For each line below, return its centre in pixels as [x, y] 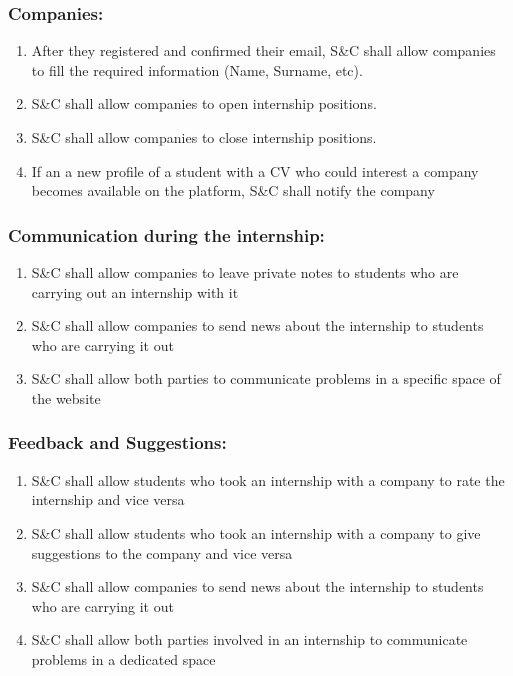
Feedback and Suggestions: [117, 442]
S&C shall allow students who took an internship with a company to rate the [268, 479]
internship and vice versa [108, 499]
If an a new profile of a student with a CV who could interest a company [255, 170]
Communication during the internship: [166, 234]
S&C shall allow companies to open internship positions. [204, 103]
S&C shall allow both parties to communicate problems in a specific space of [266, 378]
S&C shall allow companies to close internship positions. [204, 137]
